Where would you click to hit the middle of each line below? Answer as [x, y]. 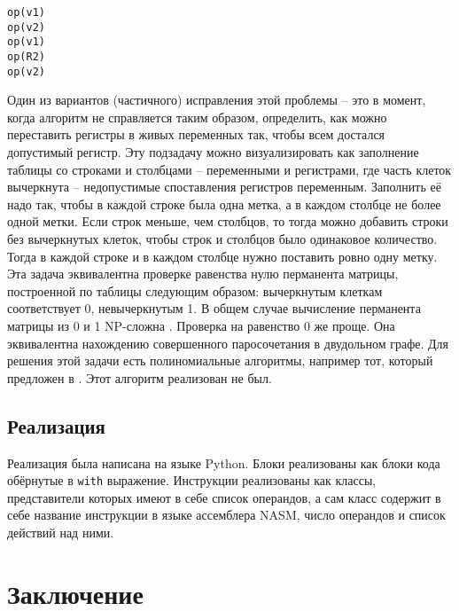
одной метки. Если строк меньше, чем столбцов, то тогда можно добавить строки [228, 221]
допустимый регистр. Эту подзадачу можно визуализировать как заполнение [213, 152]
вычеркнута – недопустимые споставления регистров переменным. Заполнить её [224, 187]
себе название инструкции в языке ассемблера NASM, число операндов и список [226, 515]
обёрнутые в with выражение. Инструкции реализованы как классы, [192, 480]
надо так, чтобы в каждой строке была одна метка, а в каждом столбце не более [224, 204]
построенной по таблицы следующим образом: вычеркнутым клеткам [195, 290]
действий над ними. [61, 533]
